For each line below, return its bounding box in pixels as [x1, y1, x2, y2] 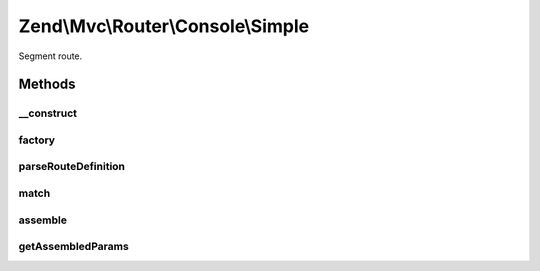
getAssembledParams [18, 240, 129, 254]
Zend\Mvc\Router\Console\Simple [18, 15, 310, 37]
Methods [18, 76, 76, 93]
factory [18, 133, 55, 147]
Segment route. [18, 50, 83, 62]
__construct [18, 106, 78, 120]
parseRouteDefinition [18, 160, 125, 174]
